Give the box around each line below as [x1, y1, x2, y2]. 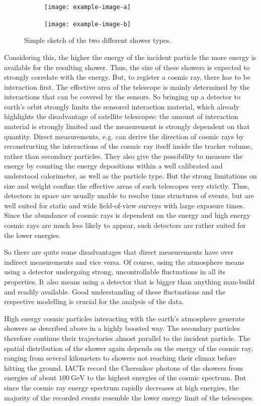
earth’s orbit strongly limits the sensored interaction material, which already [4, 101, 240, 111]
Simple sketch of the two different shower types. [24, 35, 171, 45]
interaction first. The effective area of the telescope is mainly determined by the [4, 81, 250, 92]
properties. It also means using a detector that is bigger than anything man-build [4, 276, 255, 286]
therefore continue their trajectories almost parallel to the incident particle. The [4, 332, 250, 343]
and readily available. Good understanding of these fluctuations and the [4, 286, 225, 297]
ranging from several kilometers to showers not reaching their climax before [4, 353, 236, 363]
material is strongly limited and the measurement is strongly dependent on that [4, 121, 250, 132]
